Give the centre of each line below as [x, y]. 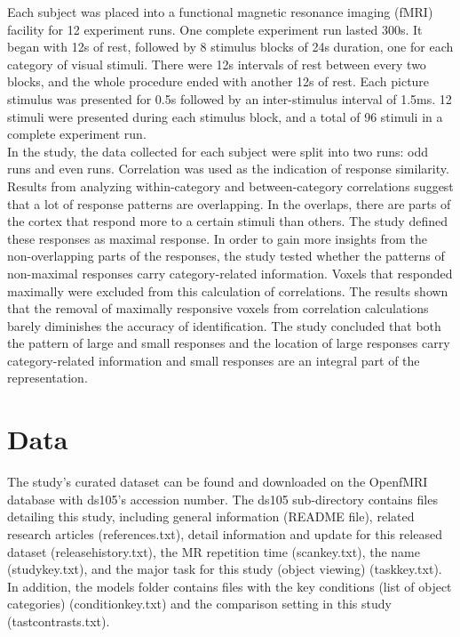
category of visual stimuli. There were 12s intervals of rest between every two [217, 64]
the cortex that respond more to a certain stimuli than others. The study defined [227, 221]
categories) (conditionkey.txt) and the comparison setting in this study [199, 604]
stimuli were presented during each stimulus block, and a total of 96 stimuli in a [225, 116]
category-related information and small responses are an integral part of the [214, 360]
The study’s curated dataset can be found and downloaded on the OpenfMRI [218, 482]
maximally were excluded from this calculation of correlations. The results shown [228, 290]
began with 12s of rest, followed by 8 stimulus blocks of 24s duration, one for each [230, 47]
